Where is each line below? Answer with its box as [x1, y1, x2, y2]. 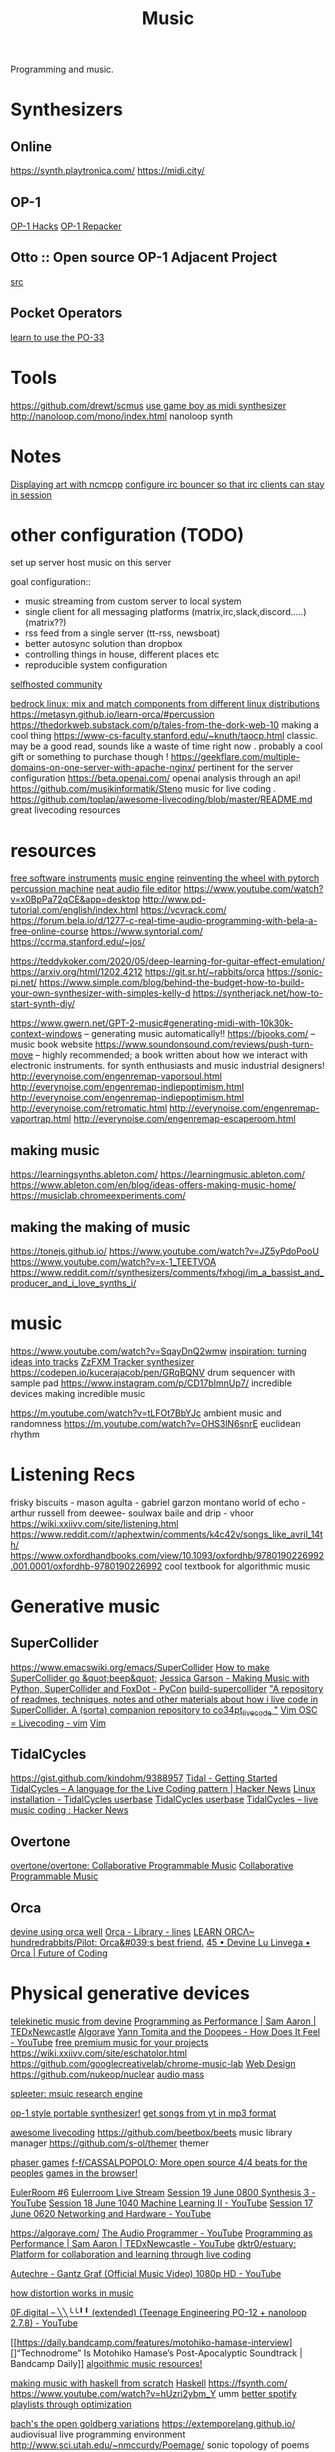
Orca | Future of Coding [10, 1947, 108, 1959]
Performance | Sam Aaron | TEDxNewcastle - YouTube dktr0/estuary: [10, 2238, 297, 2250]
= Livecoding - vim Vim [10, 1717, 107, 1729]
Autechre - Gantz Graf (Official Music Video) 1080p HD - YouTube [10, 2268, 282, 2280]
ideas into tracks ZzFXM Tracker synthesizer [10, 1355, 195, 1367]
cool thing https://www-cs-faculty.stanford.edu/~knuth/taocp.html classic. [10, 730, 318, 742]
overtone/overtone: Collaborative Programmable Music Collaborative [10, 1860, 294, 1872]
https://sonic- [266, 966, 323, 978]
